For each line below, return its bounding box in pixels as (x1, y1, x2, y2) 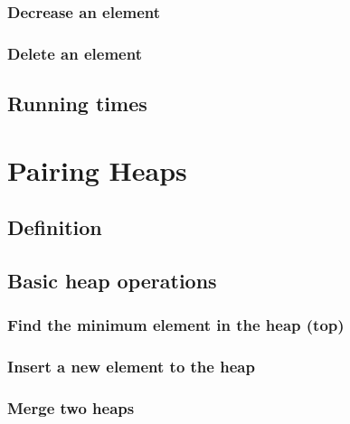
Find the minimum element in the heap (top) (7, 314, 345, 336)
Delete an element (7, 42, 142, 64)
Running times (7, 90, 147, 118)
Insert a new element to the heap (7, 355, 255, 378)
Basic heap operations (7, 267, 217, 295)
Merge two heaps (7, 397, 135, 419)
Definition (7, 213, 102, 241)
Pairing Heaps (7, 151, 187, 188)
